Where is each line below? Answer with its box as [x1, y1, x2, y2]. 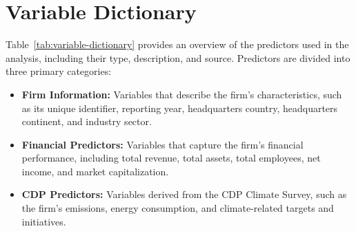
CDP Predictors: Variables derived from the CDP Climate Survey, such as [21, 187, 347, 201]
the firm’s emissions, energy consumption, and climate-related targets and [21, 201, 334, 215]
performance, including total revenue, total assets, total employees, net [21, 151, 321, 165]
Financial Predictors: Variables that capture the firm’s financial [21, 137, 304, 151]
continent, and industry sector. [21, 114, 152, 129]
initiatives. [21, 214, 66, 228]
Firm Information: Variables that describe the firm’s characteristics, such [21, 87, 342, 101]
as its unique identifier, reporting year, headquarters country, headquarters [21, 100, 338, 115]
